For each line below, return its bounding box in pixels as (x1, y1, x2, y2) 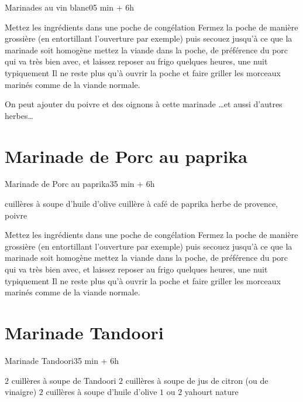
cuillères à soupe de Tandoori (11, 374, 116, 386)
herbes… (5, 109, 33, 121)
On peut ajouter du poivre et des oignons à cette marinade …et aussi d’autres (5, 98, 283, 110)
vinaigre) (5, 386, 37, 398)
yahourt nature (184, 386, 239, 398)
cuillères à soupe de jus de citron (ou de (125, 374, 268, 386)
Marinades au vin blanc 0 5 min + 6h (5, 1, 135, 13)
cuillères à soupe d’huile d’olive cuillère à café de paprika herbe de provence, (5, 197, 278, 210)
